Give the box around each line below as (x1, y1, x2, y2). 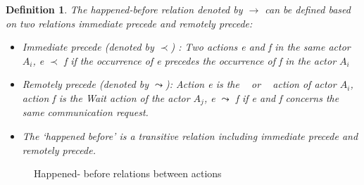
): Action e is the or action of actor (165, 77, 337, 91)
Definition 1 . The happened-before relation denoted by (6, 2, 243, 16)
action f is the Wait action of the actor (22, 90, 190, 105)
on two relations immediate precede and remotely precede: (6, 15, 253, 30)
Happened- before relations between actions (34, 166, 222, 181)
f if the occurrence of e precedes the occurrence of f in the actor (63, 53, 337, 68)
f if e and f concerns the (235, 90, 339, 105)
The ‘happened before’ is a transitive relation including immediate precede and (22, 129, 358, 143)
